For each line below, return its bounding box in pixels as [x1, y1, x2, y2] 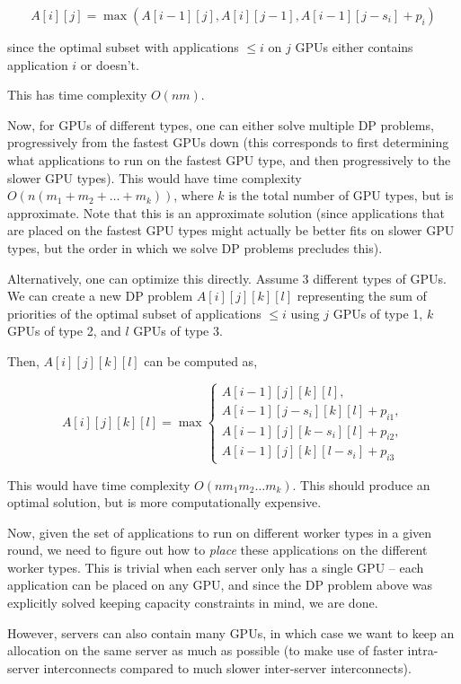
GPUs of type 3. [133, 321, 223, 340]
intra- [407, 641, 439, 660]
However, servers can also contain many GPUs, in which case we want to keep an [7, 623, 455, 642]
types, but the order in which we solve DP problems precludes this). [7, 238, 383, 257]
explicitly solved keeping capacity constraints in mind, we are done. [7, 593, 378, 612]
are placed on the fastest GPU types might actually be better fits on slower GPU [7, 221, 455, 240]
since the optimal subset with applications [7, 38, 239, 56]
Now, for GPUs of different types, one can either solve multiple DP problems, [7, 115, 434, 134]
